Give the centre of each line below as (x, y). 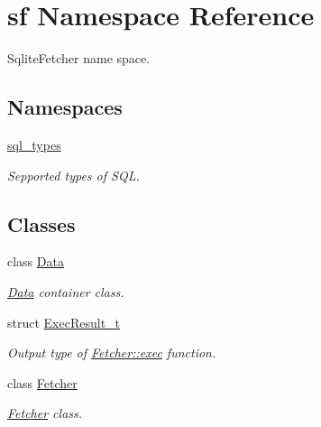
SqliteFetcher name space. (79, 58)
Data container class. (66, 291)
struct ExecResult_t (64, 322)
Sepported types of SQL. (73, 175)
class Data (36, 261)
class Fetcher (42, 382)
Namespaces (65, 107)
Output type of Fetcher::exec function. (112, 353)
